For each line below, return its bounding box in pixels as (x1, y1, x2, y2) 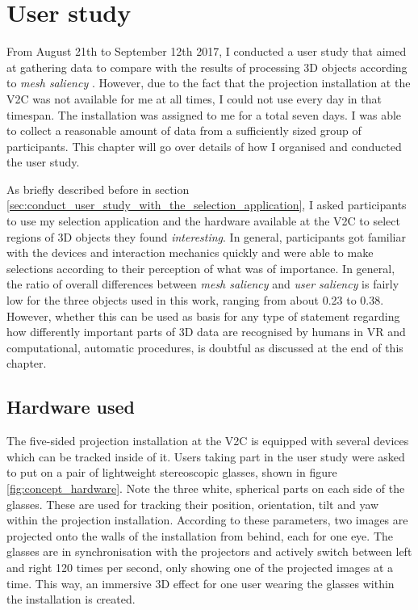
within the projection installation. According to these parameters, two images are (6, 511, 408, 528)
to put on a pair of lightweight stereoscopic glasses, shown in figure (6, 464, 337, 481)
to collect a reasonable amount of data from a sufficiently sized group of (6, 122, 362, 139)
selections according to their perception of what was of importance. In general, (6, 259, 395, 276)
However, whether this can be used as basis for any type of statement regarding (6, 307, 400, 324)
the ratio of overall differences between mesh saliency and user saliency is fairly (6, 276, 399, 292)
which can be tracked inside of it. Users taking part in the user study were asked (6, 448, 405, 465)
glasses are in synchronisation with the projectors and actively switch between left (6, 543, 412, 560)
